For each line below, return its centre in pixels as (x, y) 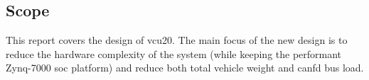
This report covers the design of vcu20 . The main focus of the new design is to (177, 40)
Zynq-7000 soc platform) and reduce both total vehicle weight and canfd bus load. (185, 68)
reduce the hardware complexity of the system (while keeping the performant (174, 53)
